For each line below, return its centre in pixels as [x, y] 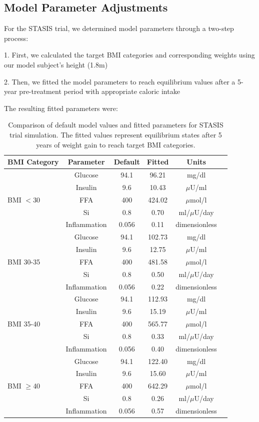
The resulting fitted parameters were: [61, 108]
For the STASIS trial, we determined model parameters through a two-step [119, 28]
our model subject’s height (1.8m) [56, 64]
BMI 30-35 [24, 261]
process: [16, 38]
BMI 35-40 [24, 324]
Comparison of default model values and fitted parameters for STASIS [116, 125]
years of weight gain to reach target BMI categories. [116, 144]
